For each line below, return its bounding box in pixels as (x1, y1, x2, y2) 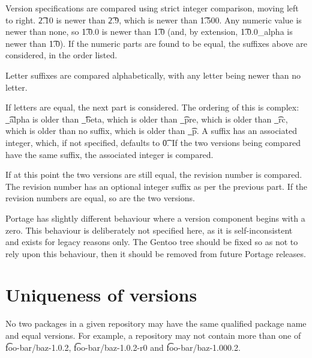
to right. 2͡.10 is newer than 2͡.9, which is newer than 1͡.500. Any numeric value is (5, 13, 302, 26)
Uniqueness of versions (5, 282, 197, 307)
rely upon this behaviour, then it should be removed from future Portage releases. (5, 247, 306, 259)
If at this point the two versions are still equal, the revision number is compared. (5, 168, 302, 181)
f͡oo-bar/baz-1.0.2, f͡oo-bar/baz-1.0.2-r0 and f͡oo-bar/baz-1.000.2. (5, 341, 241, 353)
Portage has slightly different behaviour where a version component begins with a (5, 211, 305, 224)
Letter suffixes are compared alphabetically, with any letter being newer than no (5, 68, 301, 81)
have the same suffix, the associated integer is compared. (5, 148, 214, 160)
